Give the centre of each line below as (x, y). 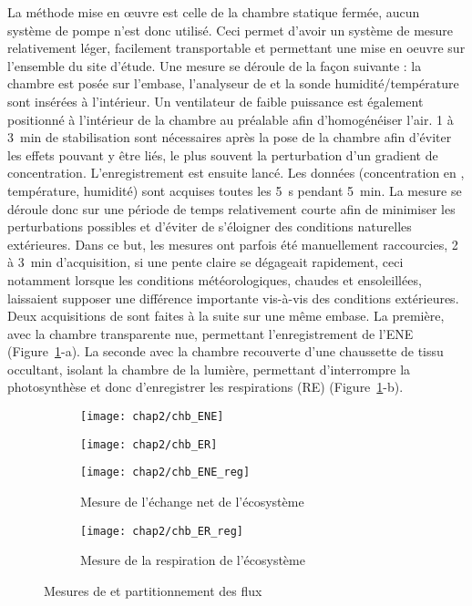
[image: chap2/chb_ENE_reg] (165, 472)
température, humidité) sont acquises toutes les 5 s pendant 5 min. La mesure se (235, 190)
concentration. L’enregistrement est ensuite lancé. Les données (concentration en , (236, 173)
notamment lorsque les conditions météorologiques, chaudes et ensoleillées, (215, 279)
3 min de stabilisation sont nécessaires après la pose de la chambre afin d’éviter (230, 137)
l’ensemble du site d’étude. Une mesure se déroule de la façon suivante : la (215, 65)
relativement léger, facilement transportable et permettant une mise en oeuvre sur (236, 48)
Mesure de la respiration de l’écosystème (193, 560)
